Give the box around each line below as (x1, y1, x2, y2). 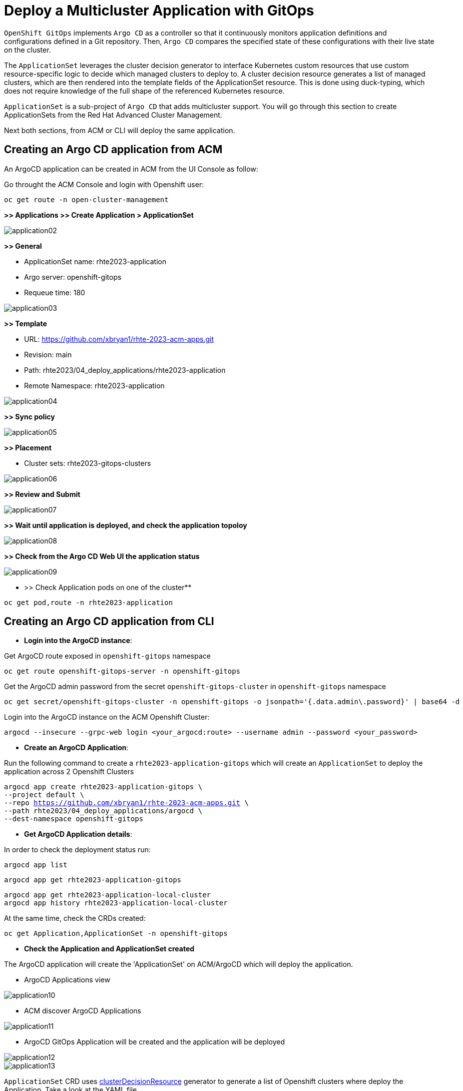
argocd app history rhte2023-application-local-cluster (4, 899, 228, 907)
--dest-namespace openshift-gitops (4, 815, 144, 823)
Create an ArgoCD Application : (24, 743, 129, 752)
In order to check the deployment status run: (4, 845, 151, 854)
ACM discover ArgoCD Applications (24, 1006, 141, 1015)
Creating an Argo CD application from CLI (4, 615, 214, 628)
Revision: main (24, 350, 72, 359)
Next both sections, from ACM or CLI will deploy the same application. (4, 126, 235, 135)
